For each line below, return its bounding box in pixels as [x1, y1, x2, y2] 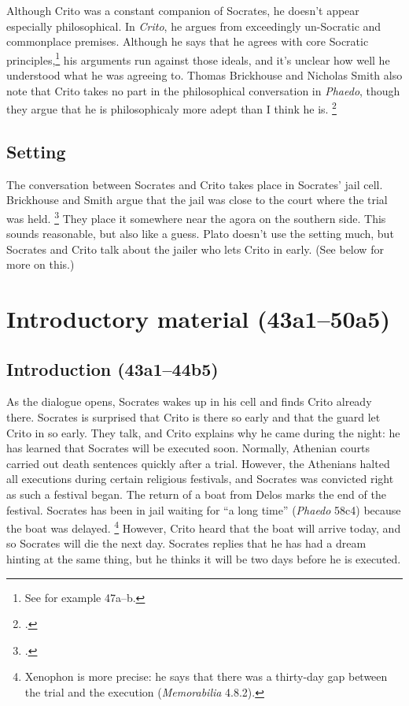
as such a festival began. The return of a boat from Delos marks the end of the [6, 486, 386, 503]
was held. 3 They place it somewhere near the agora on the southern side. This [6, 207, 386, 226]
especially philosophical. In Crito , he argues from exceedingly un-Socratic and [6, 17, 381, 34]
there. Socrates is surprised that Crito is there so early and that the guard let [6, 409, 381, 425]
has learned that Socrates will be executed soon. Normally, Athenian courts [6, 440, 370, 456]
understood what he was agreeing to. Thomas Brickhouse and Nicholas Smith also [6, 67, 403, 84]
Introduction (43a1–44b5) [6, 356, 219, 381]
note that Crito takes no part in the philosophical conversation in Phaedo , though [6, 82, 400, 98]
